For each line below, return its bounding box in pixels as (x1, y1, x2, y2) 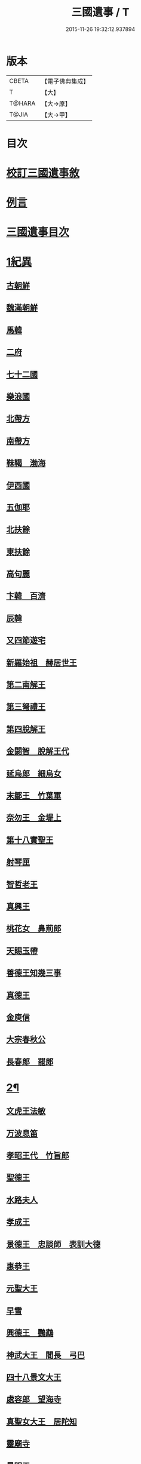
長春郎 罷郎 (6, 1057, 54, 1067)
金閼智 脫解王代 (6, 746, 69, 756)
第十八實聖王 (6, 834, 54, 845)
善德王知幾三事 (6, 968, 62, 978)
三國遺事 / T (71, 5, 130, 19)
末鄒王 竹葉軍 (6, 791, 62, 800)
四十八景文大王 (6, 1372, 62, 1382)
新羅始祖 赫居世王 (6, 658, 77, 668)
